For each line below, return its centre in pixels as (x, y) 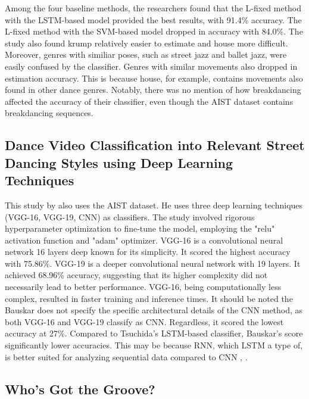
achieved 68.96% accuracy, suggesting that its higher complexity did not (136, 275)
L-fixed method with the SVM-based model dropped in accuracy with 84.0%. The (154, 31)
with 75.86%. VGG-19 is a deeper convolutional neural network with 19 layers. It (153, 263)
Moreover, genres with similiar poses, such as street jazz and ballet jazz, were (146, 54)
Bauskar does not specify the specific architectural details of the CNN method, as (154, 310)
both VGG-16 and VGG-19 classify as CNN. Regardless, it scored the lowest (144, 321)
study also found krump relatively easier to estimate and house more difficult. (146, 43)
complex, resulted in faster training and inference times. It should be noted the (149, 298)
